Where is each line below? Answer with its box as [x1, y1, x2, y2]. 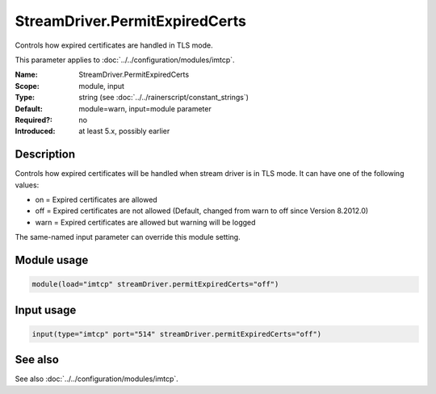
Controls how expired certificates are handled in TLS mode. [15, 40, 213, 50]
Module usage [15, 253, 89, 266]
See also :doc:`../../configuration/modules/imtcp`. [15, 374, 179, 384]
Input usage [15, 303, 77, 316]
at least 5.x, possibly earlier [78, 126, 170, 136]
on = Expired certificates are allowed [35, 195, 157, 204]
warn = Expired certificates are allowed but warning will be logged [35, 217, 256, 227]
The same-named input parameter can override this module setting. [15, 233, 241, 242]
